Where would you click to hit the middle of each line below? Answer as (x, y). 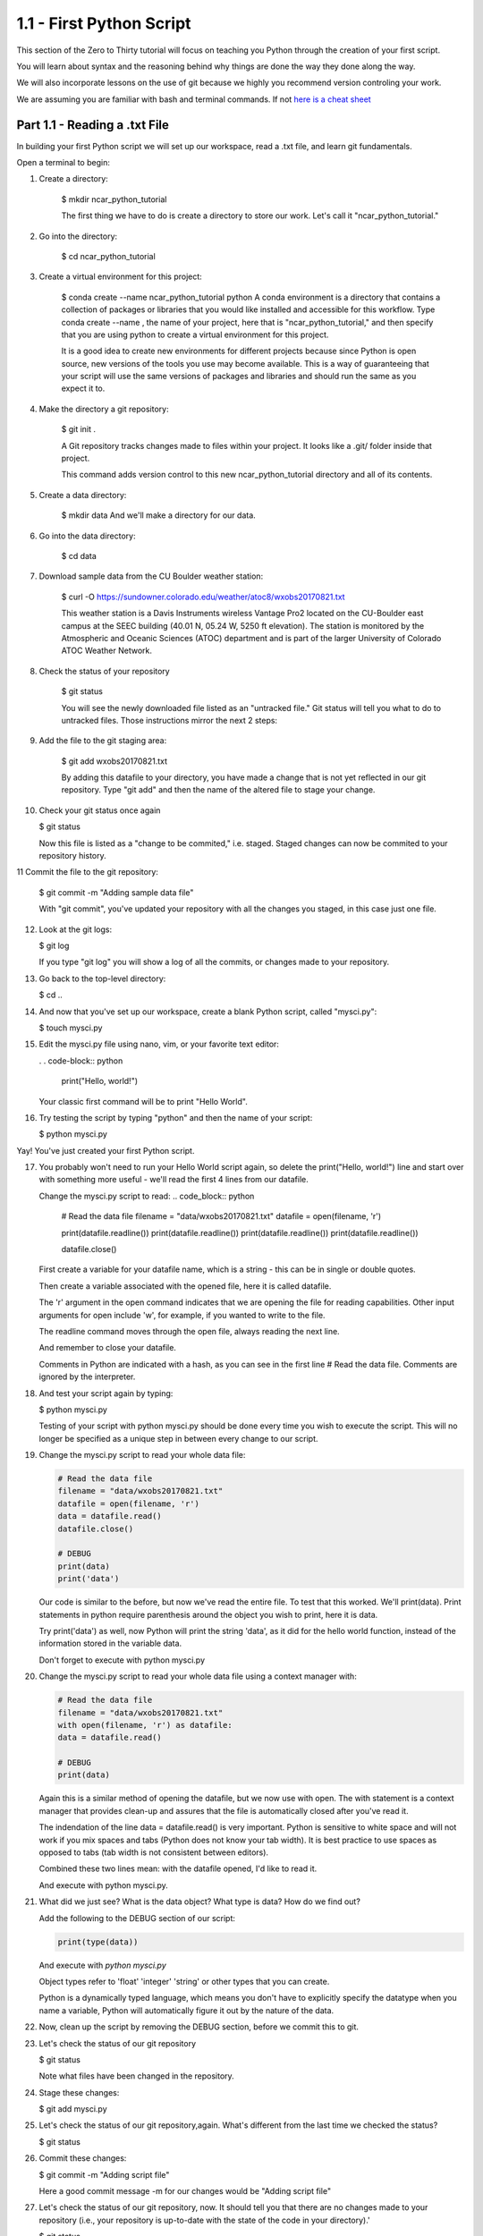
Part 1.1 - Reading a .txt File (93, 125)
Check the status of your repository (104, 671)
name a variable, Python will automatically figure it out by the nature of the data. (186, 2010)
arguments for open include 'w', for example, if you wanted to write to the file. (182, 1315)
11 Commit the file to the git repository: (87, 872)
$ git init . (79, 429)
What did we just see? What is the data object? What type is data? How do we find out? (200, 1901)
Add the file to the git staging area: (103, 741)
